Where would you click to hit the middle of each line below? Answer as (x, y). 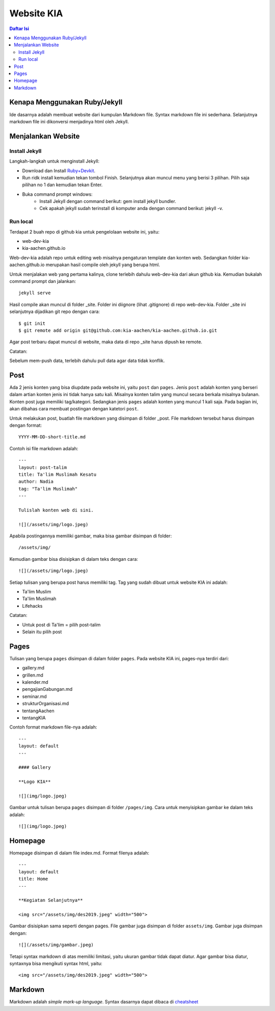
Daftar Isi (19, 29)
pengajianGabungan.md (47, 689)
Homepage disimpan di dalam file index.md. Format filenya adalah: (79, 853)
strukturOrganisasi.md (46, 704)
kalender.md (35, 682)
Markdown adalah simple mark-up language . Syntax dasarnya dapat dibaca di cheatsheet (104, 1002)
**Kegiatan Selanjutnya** (51, 900)
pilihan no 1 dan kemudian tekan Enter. (62, 185)
